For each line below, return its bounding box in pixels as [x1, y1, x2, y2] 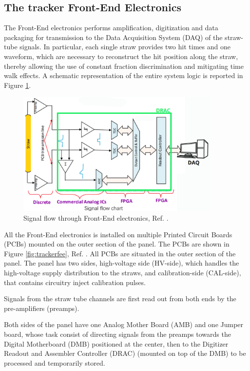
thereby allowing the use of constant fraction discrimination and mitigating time [4, 61, 244, 71]
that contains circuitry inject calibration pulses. [4, 277, 146, 287]
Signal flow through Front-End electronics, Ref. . [23, 212, 169, 223]
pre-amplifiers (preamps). [4, 303, 79, 313]
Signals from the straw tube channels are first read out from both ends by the [4, 293, 236, 304]
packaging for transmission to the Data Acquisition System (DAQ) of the [4, 32, 223, 42]
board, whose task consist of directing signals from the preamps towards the [4, 329, 231, 339]
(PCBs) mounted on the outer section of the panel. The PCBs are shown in [4, 239, 230, 249]
